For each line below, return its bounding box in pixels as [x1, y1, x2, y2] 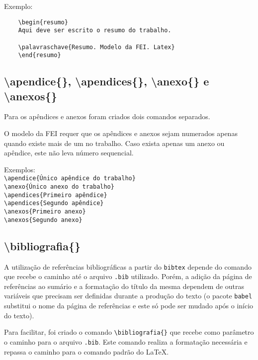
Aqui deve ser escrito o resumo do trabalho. [18, 27, 172, 34]
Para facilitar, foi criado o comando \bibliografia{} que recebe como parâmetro [4, 327, 254, 337]
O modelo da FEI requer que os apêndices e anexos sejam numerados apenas [4, 128, 238, 139]
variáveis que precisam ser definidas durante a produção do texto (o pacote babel [4, 290, 253, 301]
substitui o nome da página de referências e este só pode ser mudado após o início [4, 300, 254, 311]
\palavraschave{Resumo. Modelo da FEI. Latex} [18, 43, 175, 51]
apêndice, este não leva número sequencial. [4, 147, 134, 158]
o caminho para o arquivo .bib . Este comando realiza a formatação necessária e [4, 336, 248, 347]
